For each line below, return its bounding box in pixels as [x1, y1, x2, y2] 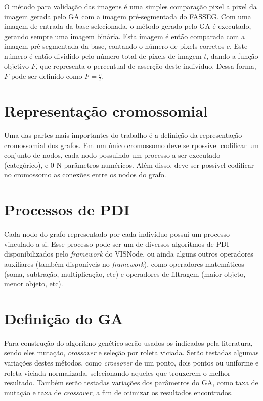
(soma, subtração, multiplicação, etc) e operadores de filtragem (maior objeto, [4, 268, 246, 279]
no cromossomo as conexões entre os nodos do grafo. [4, 169, 166, 180]
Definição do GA [4, 308, 123, 329]
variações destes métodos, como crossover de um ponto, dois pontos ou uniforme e [4, 357, 259, 368]
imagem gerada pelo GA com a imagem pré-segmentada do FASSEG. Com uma [4, 11, 251, 21]
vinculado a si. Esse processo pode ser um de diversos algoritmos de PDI [4, 238, 229, 249]
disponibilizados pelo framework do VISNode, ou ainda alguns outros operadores [4, 248, 253, 259]
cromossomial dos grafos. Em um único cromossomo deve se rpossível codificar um [4, 139, 259, 150]
